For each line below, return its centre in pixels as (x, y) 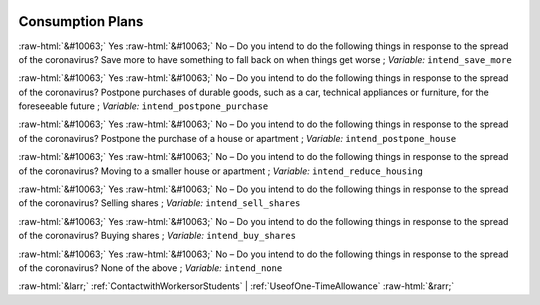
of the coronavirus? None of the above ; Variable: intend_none (150, 267)
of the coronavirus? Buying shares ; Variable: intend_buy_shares (157, 236)
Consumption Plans (81, 21)
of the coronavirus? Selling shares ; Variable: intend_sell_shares (159, 203)
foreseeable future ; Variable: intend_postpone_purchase (143, 106)
